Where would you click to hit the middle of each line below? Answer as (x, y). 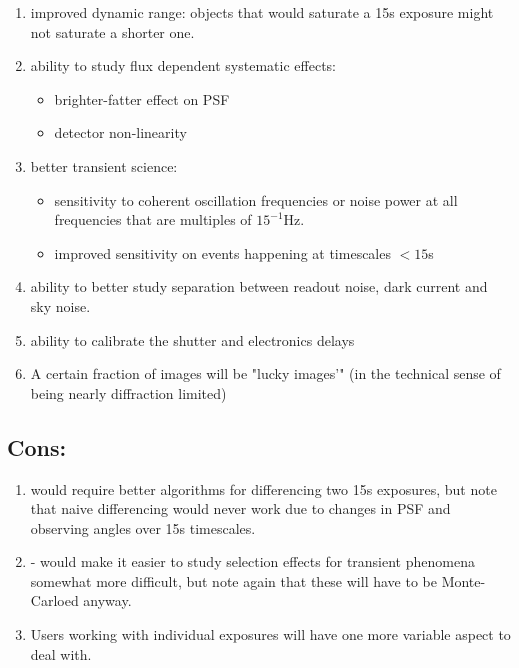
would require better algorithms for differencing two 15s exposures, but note (263, 488)
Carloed (54, 600)
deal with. (61, 653)
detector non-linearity (120, 132)
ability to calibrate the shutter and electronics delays (192, 339)
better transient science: (104, 165)
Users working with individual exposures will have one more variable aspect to (270, 634)
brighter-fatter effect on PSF (142, 98)
